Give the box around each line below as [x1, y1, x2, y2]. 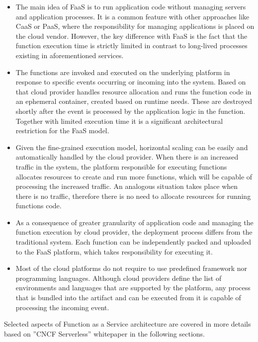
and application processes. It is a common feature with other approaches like [15, 11, 250, 21]
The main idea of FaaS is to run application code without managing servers [15, 1, 246, 11]
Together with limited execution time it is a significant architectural [15, 115, 223, 126]
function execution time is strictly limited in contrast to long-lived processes [15, 40, 248, 51]
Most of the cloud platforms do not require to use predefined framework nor [15, 263, 248, 273]
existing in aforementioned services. [15, 50, 124, 60]
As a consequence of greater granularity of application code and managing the [15, 217, 254, 227]
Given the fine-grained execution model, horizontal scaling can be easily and [15, 142, 248, 152]
